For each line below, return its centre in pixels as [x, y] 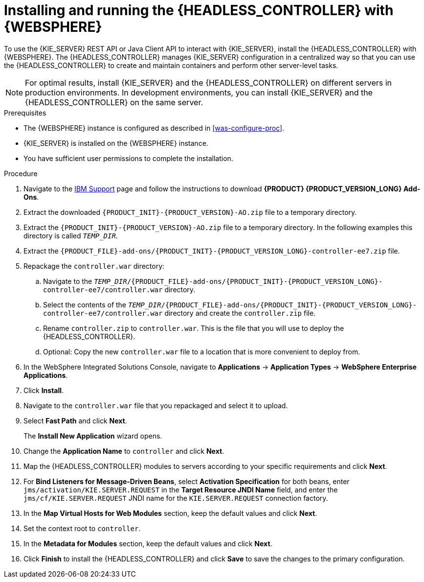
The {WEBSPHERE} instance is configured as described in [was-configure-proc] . [154, 128]
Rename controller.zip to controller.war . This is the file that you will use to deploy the [194, 328]
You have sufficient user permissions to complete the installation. [128, 158]
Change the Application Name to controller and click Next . [124, 451]
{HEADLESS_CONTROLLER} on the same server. [114, 102]
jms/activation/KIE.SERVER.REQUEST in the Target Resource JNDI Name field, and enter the [181, 489]
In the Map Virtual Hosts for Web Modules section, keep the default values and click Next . [170, 513]
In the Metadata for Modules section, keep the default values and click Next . [148, 543]
